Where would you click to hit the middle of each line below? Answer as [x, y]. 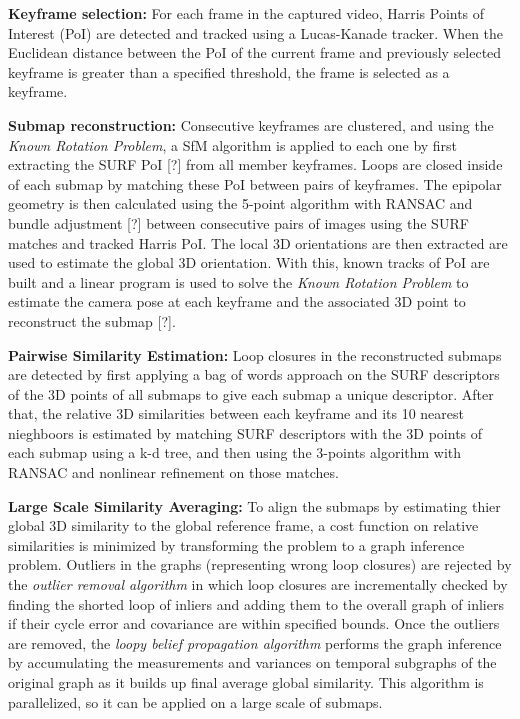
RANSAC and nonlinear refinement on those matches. [173, 472]
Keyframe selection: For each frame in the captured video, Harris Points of [246, 13]
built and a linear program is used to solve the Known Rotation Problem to [238, 281]
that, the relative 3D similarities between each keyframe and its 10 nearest [236, 413]
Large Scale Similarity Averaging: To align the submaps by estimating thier [254, 505]
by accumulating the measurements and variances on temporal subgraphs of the [252, 662]
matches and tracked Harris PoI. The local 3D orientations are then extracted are [258, 242]
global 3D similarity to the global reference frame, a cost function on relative [243, 525]
